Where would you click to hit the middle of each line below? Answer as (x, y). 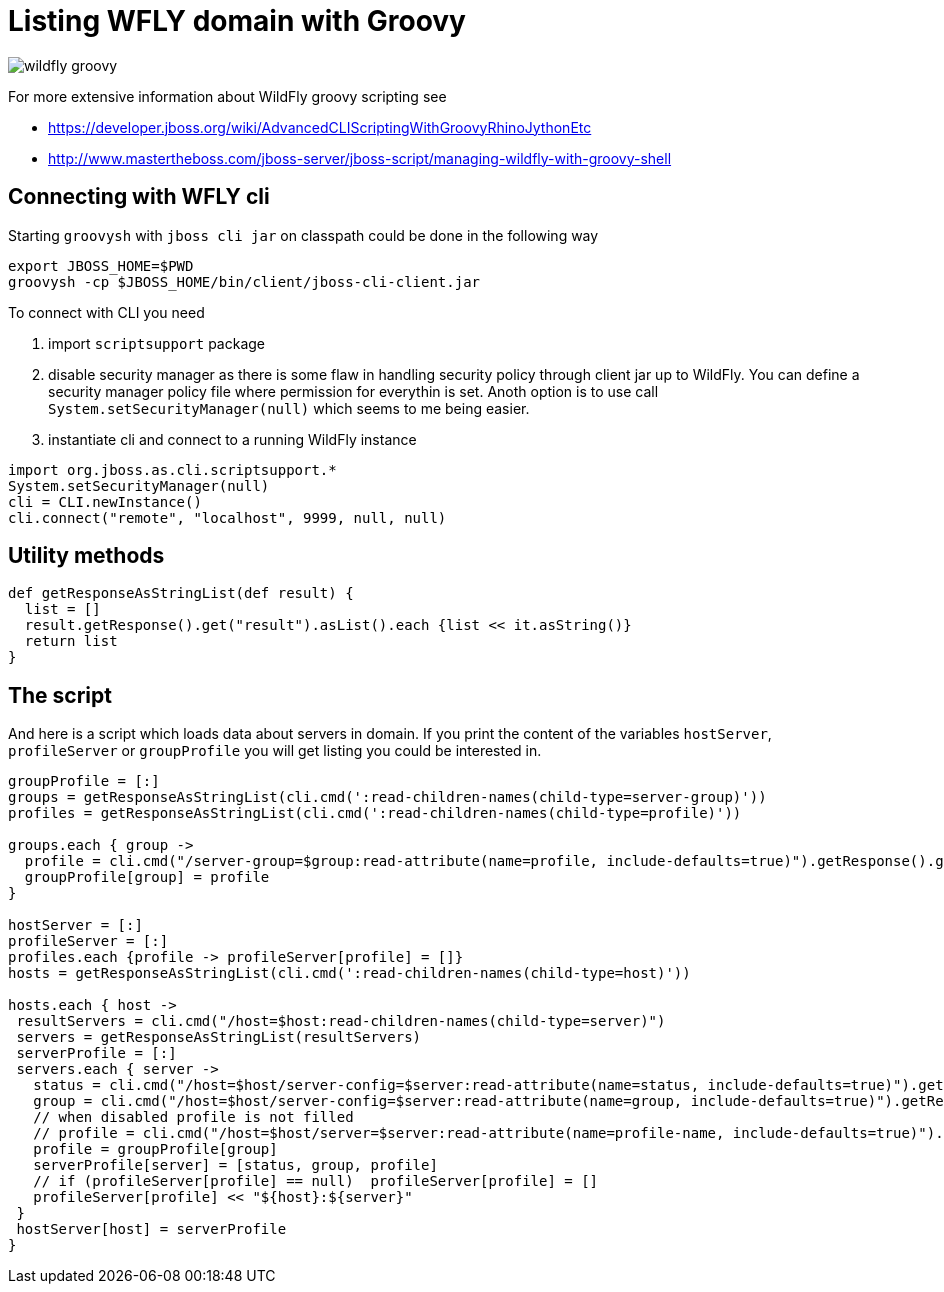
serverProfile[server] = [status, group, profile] (235, 1165)
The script (60, 695)
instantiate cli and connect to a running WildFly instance (232, 439)
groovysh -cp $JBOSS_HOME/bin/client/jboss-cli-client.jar (244, 281)
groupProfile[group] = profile (147, 877)
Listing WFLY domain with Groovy (237, 21)
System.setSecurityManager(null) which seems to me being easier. (289, 408)
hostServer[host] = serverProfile (151, 1229)
